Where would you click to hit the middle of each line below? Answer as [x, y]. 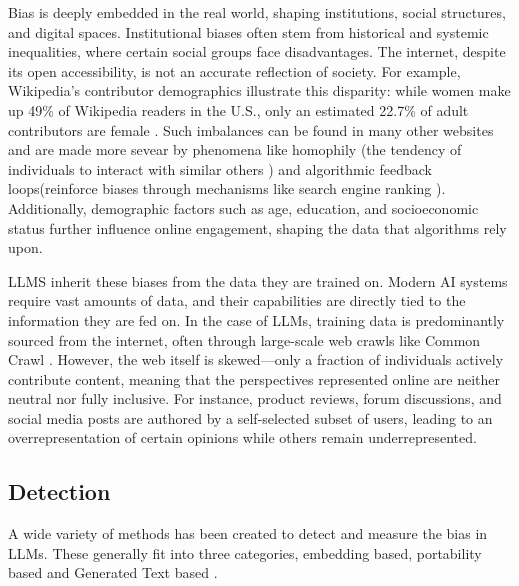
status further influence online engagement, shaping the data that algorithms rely [257, 227]
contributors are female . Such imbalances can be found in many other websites [251, 129]
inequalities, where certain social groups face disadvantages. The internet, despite [257, 51]
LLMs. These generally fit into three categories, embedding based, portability [245, 552]
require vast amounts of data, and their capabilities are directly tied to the [237, 300]
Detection [59, 491]
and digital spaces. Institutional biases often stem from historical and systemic [248, 31]
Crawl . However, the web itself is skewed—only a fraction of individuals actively [256, 359]
